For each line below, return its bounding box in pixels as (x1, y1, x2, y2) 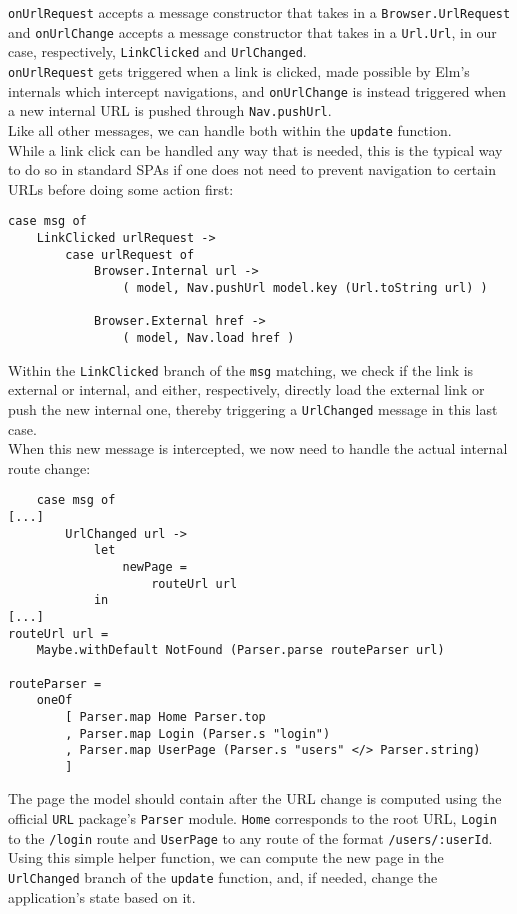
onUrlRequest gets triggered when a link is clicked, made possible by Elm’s (8, 60, 470, 81)
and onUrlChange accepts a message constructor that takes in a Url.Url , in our (8, 21, 497, 42)
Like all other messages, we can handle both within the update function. (8, 119, 452, 140)
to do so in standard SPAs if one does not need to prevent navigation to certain (8, 159, 496, 180)
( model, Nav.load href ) (122, 330, 295, 345)
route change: (8, 457, 91, 478)
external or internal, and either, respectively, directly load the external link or (8, 379, 485, 400)
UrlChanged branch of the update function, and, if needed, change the (8, 866, 438, 887)
